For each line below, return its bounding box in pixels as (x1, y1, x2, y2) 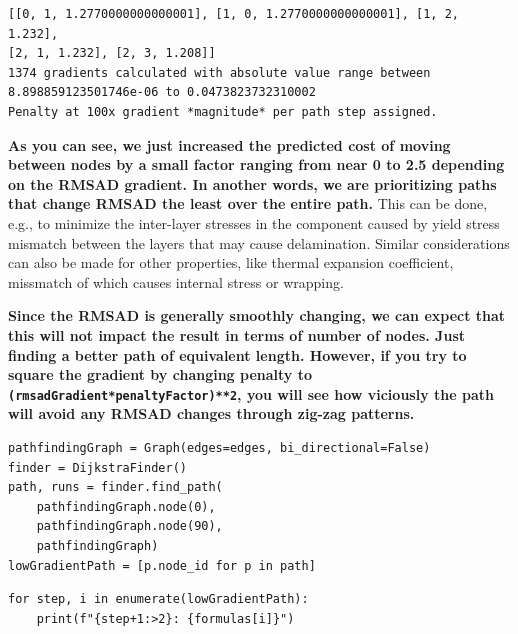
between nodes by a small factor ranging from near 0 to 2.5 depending (8, 154, 505, 175)
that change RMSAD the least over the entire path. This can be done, (8, 193, 488, 214)
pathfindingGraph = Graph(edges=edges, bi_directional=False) (8, 440, 431, 455)
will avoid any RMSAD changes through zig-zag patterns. (8, 403, 415, 424)
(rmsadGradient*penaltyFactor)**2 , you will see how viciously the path (8, 383, 494, 404)
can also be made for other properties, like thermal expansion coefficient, (8, 252, 454, 273)
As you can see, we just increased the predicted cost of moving (8, 134, 451, 155)
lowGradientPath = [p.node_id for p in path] (8, 558, 316, 573)
